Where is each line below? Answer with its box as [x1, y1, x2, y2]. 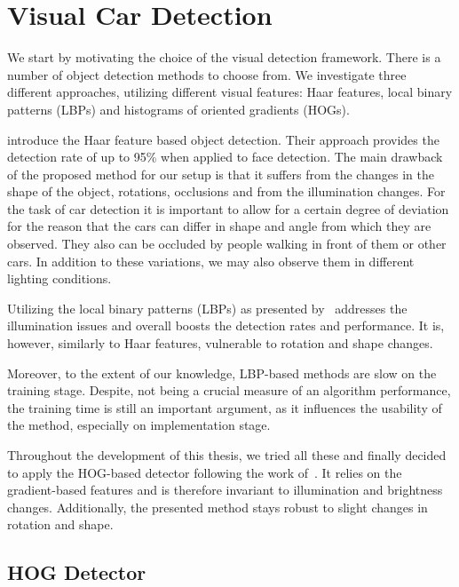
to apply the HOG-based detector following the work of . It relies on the [7, 463, 402, 481]
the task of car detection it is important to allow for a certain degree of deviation [7, 199, 449, 218]
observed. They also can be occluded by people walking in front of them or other [7, 234, 447, 253]
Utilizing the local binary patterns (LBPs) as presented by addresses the [7, 298, 408, 317]
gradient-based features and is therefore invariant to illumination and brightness [7, 480, 443, 499]
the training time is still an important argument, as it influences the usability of [7, 398, 442, 416]
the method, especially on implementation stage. [7, 416, 271, 434]
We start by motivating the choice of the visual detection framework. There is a [7, 48, 441, 67]
